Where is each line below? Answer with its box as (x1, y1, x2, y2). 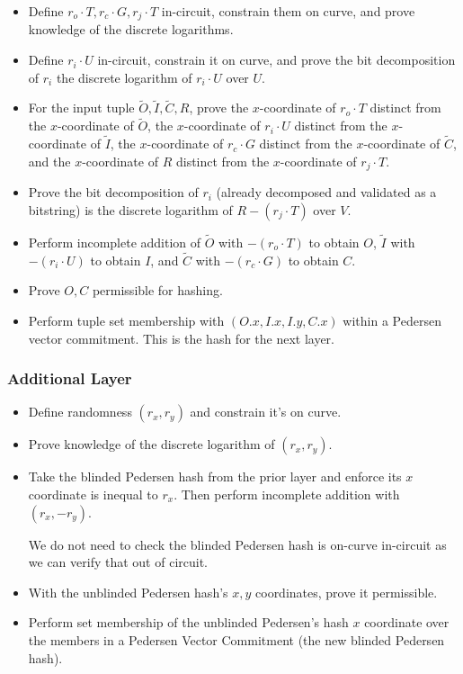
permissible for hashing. (92, 281, 223, 300)
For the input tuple (28, 98, 135, 117)
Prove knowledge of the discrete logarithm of (28, 435, 275, 454)
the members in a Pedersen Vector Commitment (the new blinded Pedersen (28, 630, 445, 649)
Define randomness (28, 402, 132, 421)
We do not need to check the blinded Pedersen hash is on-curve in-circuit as (28, 535, 447, 553)
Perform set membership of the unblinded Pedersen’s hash (28, 613, 349, 632)
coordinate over (364, 613, 450, 632)
